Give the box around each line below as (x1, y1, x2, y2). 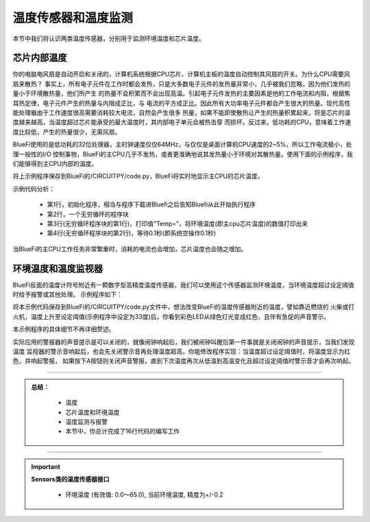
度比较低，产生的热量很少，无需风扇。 (12, 128, 121, 136)
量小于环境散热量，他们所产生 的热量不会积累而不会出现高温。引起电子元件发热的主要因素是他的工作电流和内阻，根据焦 (12, 89, 351, 97)
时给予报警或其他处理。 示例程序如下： (12, 290, 123, 298)
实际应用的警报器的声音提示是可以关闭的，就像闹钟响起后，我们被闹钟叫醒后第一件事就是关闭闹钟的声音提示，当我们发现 (12, 337, 355, 346)
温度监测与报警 (65, 417, 108, 425)
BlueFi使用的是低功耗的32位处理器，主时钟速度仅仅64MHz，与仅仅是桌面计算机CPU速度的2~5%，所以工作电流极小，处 (12, 141, 352, 149)
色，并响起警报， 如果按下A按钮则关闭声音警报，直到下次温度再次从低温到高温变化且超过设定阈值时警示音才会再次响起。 (12, 357, 355, 365)
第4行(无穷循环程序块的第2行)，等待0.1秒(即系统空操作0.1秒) (47, 229, 216, 237)
